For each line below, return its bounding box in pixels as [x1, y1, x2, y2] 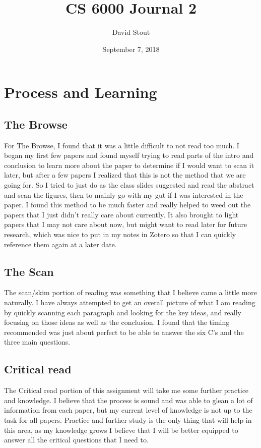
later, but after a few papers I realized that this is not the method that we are [4, 170, 246, 180]
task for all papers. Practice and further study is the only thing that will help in [4, 414, 252, 425]
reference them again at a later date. [4, 239, 117, 249]
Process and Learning [4, 82, 157, 102]
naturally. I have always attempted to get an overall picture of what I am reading [4, 297, 255, 308]
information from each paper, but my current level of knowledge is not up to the [4, 405, 252, 415]
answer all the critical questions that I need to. [4, 434, 149, 445]
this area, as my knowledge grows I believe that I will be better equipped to [4, 424, 238, 435]
